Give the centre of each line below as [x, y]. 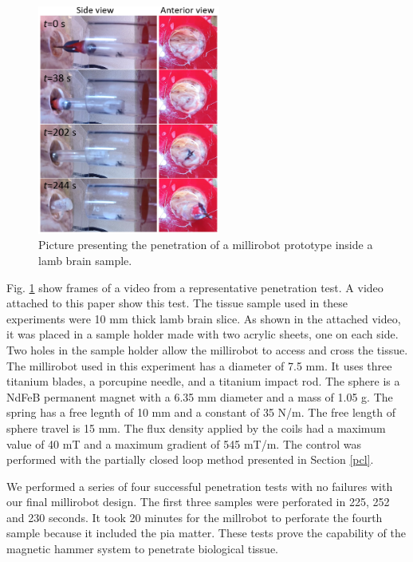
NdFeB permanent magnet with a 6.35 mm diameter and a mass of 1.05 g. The [200, 396]
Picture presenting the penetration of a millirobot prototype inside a [206, 245]
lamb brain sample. [85, 260]
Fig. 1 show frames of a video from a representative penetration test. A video [195, 287]
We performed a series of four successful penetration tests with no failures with [200, 486]
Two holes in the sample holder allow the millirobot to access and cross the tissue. [207, 349]
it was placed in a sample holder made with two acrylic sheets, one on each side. [203, 334]
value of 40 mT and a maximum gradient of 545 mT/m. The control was [184, 443]
